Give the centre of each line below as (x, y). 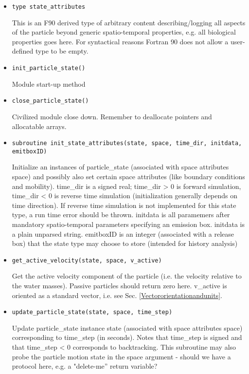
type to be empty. (62, 51)
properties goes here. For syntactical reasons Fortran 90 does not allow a (120, 41)
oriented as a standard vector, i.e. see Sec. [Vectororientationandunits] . (117, 295)
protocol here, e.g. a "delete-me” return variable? (85, 366)
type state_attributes (49, 7)
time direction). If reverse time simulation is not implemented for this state (124, 205)
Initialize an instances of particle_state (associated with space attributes (120, 167)
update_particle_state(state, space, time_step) (92, 312)
